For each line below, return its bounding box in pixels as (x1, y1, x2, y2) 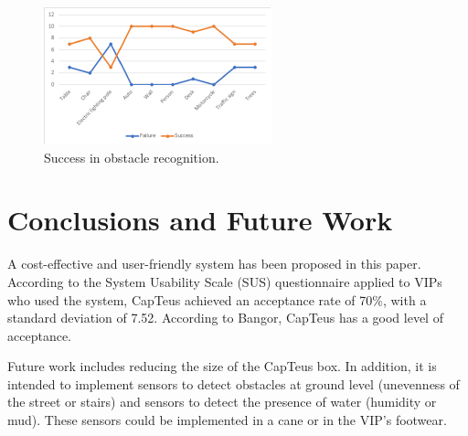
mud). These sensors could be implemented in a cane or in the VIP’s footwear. (7, 410, 447, 430)
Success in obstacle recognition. (44, 147, 219, 166)
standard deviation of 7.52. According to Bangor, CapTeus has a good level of (7, 308, 443, 327)
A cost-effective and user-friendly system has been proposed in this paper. (7, 254, 421, 273)
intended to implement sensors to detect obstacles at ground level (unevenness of (7, 374, 460, 393)
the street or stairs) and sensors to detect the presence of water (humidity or (7, 392, 437, 411)
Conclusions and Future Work (7, 201, 393, 239)
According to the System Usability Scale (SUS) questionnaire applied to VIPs (7, 271, 442, 291)
